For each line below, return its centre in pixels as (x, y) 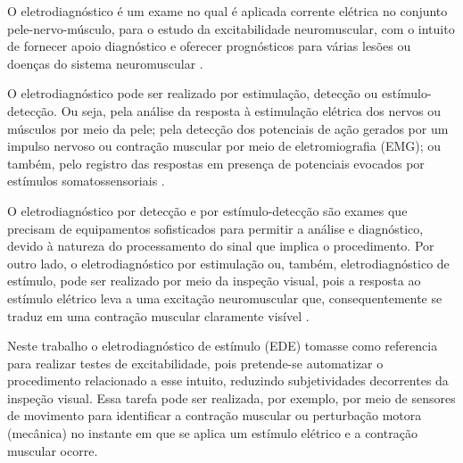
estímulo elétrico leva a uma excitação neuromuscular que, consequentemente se (225, 298)
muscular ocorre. (53, 450)
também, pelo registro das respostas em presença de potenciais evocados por (216, 163)
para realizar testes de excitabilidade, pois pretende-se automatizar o (195, 363)
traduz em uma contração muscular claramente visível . (158, 315)
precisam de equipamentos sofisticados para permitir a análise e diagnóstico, (215, 228)
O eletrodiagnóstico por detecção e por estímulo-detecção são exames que (207, 210)
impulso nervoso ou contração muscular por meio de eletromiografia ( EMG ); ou (224, 146)
